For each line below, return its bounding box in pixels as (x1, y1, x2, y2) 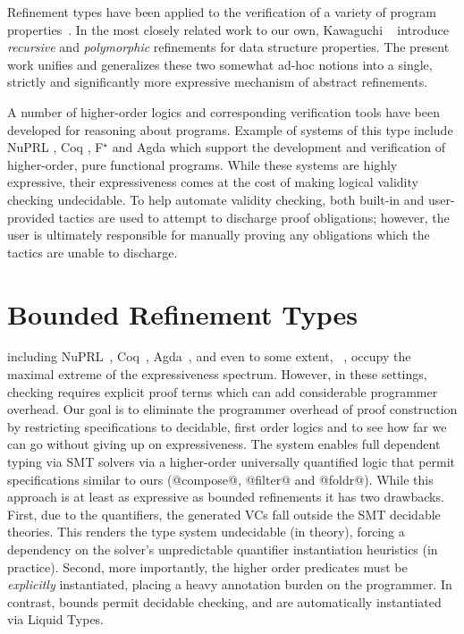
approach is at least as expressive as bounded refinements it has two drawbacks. (7, 487, 444, 506)
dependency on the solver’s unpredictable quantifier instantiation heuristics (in (7, 539, 438, 558)
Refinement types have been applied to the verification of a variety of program (7, 3, 436, 21)
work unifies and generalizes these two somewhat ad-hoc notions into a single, (7, 55, 433, 73)
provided (7, 207, 55, 226)
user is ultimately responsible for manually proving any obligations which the (7, 225, 430, 244)
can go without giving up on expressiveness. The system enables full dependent (7, 435, 441, 453)
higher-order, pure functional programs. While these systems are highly (7, 155, 398, 173)
